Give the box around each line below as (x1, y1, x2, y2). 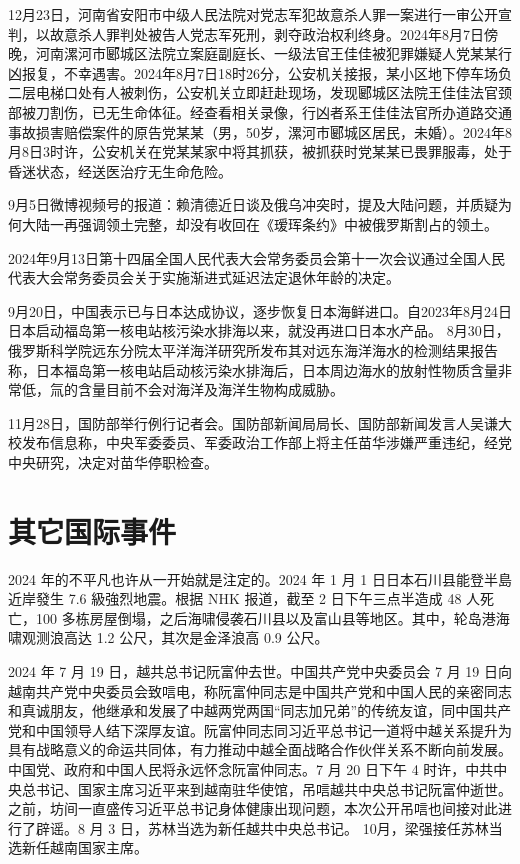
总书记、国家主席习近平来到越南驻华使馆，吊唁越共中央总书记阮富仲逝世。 (21, 778, 512, 799)
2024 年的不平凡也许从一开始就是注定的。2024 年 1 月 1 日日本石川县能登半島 (8, 568, 512, 589)
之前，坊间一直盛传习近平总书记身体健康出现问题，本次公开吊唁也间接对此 (8, 798, 498, 819)
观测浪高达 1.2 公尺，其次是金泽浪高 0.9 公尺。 (21, 627, 329, 648)
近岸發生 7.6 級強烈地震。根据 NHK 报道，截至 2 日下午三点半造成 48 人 (8, 588, 481, 609)
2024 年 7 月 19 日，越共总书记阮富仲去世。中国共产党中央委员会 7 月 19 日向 (8, 660, 512, 681)
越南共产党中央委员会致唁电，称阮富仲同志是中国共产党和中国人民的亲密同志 (8, 680, 512, 701)
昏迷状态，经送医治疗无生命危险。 (8, 160, 232, 181)
